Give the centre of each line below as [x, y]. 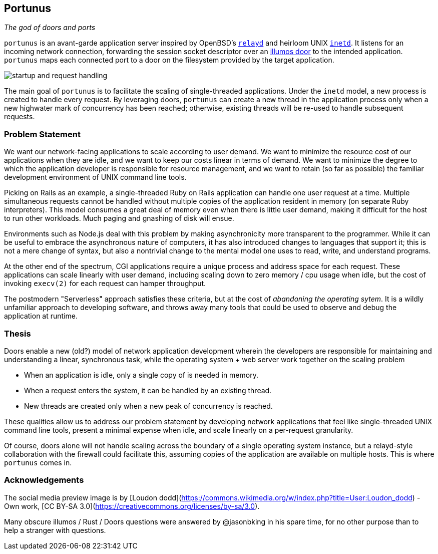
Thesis [18, 333]
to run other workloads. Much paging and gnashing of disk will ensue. [119, 218]
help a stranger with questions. [55, 530]
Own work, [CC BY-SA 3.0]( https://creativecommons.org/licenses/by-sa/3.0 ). [132, 506]
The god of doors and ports [50, 28]
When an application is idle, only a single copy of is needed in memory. [141, 375]
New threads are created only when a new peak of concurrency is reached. [148, 406]
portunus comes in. [38, 462]
